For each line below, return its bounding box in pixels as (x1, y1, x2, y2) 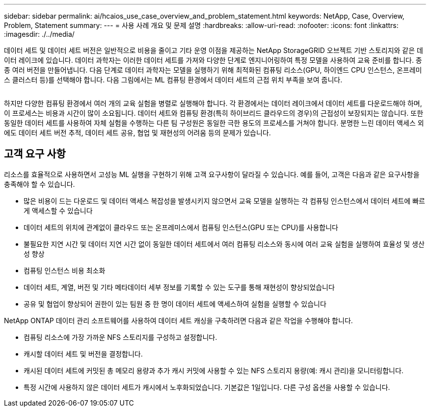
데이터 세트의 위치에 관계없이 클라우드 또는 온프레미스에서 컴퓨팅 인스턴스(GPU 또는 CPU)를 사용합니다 (24, 223, 338, 231)
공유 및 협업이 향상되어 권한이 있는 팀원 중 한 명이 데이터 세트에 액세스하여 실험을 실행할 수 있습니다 (24, 299, 326, 308)
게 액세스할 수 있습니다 (24, 206, 93, 215)
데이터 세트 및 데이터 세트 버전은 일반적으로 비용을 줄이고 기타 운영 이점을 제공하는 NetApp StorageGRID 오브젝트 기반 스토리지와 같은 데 (4, 46, 423, 54)
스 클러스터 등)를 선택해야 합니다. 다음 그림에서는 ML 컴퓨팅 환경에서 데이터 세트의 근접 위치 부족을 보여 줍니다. (4, 76, 343, 84)
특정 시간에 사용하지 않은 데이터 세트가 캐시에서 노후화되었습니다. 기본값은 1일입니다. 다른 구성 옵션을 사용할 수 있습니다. (24, 383, 390, 391)
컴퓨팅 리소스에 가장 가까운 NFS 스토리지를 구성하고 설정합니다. (24, 333, 217, 341)
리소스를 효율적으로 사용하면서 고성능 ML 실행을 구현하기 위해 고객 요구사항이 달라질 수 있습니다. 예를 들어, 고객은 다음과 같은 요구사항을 (4, 170, 420, 179)
